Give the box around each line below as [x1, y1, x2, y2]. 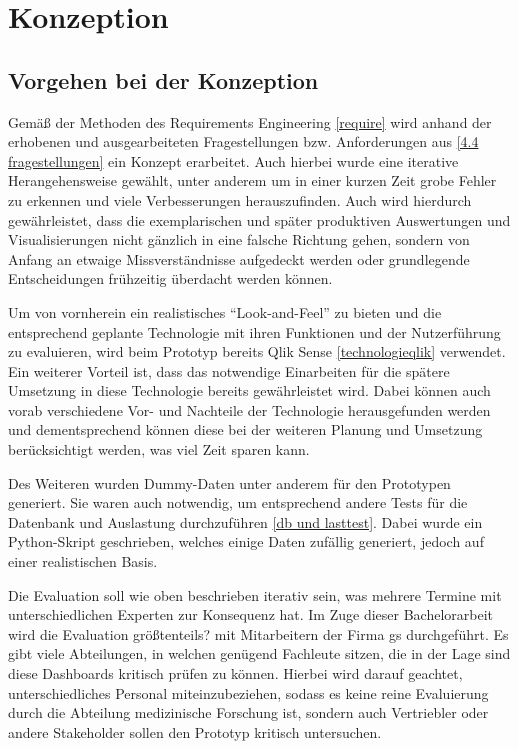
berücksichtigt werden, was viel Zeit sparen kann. [8, 439, 310, 460]
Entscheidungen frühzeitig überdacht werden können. [8, 268, 333, 289]
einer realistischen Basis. [8, 551, 158, 572]
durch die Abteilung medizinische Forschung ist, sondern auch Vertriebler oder [8, 702, 489, 723]
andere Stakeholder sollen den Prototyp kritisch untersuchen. [8, 721, 382, 742]
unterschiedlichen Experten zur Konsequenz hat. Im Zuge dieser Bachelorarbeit [8, 604, 494, 625]
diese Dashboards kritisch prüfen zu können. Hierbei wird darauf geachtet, [8, 663, 463, 684]
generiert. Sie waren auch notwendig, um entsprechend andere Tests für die [8, 492, 468, 513]
